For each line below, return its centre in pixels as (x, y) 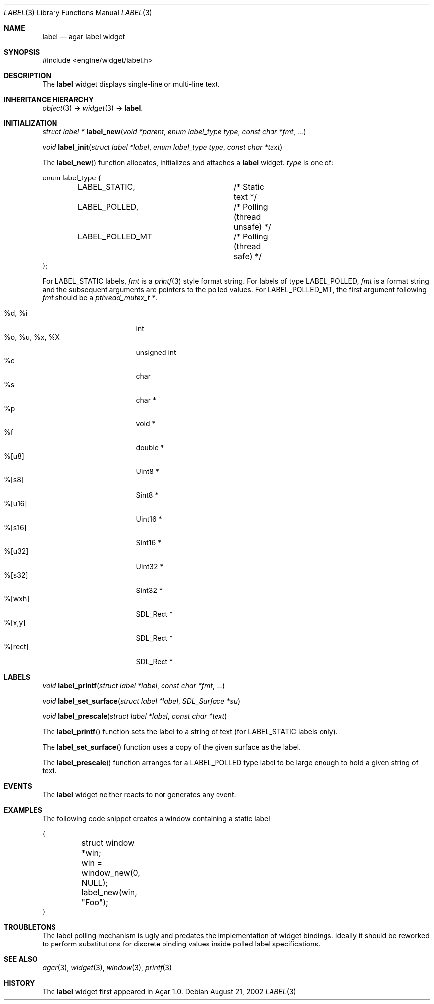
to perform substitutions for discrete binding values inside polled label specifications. (181, 944)
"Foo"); (95, 902)
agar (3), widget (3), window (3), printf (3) (107, 968)
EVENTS (18, 786)
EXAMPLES (23, 810)
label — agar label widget (84, 36)
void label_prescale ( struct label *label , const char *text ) (135, 716)
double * (150, 447)
